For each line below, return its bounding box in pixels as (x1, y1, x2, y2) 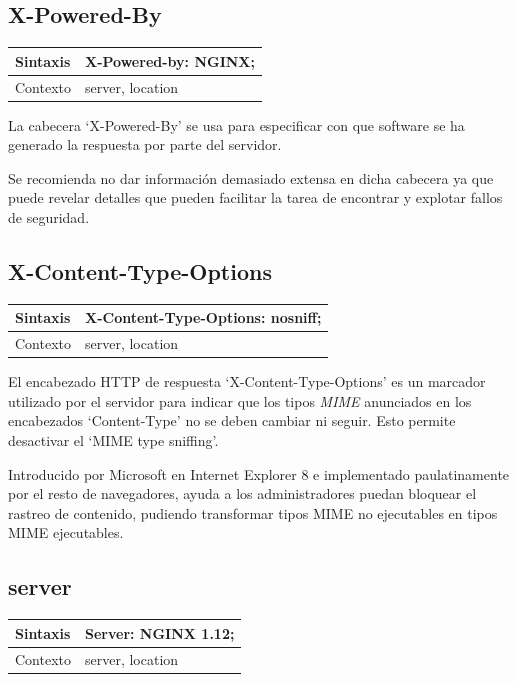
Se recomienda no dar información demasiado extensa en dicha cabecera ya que (8, 167, 494, 188)
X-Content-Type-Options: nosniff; (85, 307, 322, 328)
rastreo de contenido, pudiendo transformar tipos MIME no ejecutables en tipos (8, 502, 498, 523)
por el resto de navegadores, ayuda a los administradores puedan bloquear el (8, 483, 477, 504)
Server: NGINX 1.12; (85, 622, 235, 643)
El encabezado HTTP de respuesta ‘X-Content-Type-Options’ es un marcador (8, 371, 486, 392)
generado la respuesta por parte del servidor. (8, 134, 282, 155)
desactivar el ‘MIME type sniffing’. (8, 430, 219, 451)
